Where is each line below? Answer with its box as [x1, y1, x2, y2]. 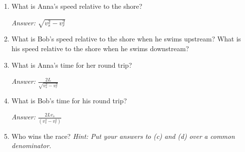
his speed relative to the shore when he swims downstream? [11, 43, 189, 53]
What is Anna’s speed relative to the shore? [11, 1, 142, 11]
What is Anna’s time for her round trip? [11, 59, 132, 70]
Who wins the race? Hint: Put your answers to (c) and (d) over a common [11, 131, 235, 141]
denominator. [11, 140, 52, 151]
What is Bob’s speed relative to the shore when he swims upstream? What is [11, 34, 241, 44]
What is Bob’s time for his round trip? [11, 95, 127, 105]
